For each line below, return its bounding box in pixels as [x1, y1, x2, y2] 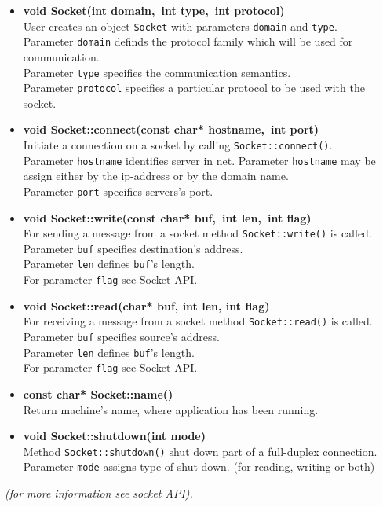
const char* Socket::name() [23, 386, 173, 402]
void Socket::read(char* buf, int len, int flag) [23, 297, 270, 314]
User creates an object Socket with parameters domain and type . [23, 17, 337, 34]
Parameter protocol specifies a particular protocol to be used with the [23, 79, 365, 96]
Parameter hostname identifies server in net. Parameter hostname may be [23, 152, 376, 168]
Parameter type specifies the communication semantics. [23, 64, 291, 80]
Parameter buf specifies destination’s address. [23, 240, 243, 256]
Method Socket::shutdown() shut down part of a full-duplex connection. [23, 443, 378, 459]
